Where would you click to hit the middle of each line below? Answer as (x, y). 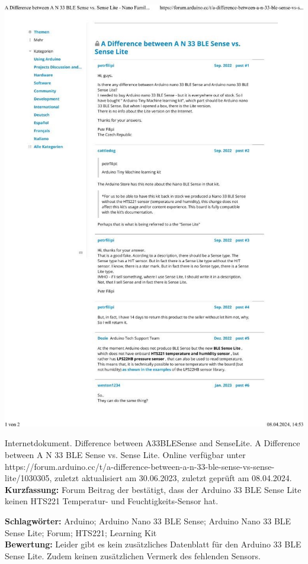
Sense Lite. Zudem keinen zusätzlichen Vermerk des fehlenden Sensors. (133, 555)
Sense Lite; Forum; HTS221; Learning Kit (81, 532)
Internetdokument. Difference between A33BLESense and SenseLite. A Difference (153, 443)
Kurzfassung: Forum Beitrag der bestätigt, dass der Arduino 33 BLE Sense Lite (153, 489)
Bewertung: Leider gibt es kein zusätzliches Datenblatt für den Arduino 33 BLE (153, 544)
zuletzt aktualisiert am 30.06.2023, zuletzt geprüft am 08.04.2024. (173, 478)
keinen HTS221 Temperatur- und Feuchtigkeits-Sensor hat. (112, 501)
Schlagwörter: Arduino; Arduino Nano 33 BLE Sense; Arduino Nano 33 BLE (148, 521)
